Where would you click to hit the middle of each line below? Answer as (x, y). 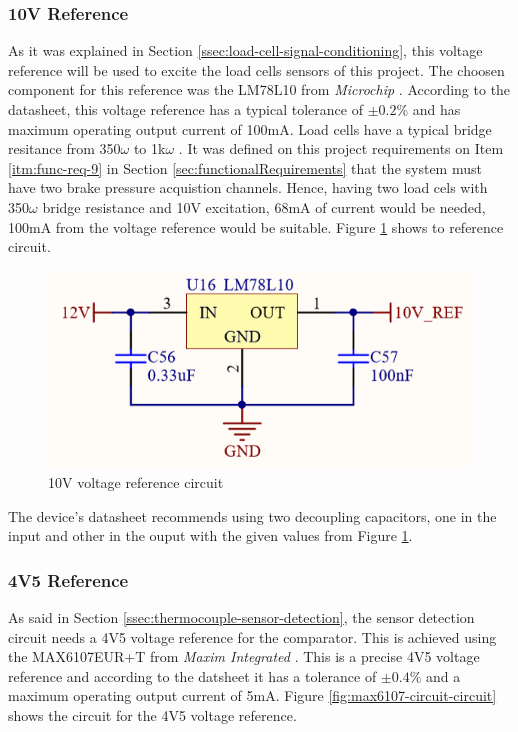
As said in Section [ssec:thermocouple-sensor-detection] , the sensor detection (241, 617)
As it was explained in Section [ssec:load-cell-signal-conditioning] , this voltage (245, 50)
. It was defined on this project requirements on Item (341, 148)
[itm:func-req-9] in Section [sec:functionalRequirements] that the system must (245, 167)
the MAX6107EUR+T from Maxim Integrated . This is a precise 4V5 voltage (244, 656)
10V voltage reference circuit (136, 482)
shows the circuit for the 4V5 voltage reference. (152, 714)
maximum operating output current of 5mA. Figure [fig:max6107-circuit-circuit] (252, 695)
